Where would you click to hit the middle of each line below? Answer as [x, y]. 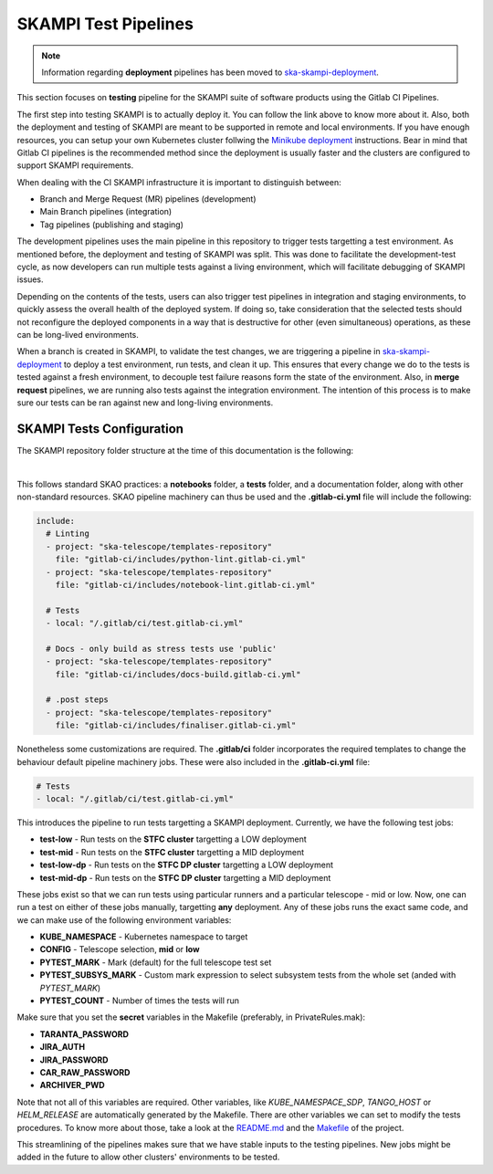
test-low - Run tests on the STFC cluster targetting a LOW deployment [173, 839]
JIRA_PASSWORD [74, 1060]
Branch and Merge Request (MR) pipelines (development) [148, 199]
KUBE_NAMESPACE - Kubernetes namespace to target [144, 937]
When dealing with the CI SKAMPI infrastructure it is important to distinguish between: [179, 182]
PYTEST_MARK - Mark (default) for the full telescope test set [156, 962]
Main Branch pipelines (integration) [106, 212]
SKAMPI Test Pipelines [105, 24]
